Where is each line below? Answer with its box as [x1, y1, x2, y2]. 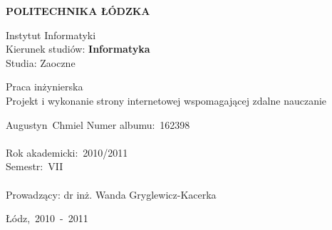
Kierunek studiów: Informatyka [6, 41, 150, 56]
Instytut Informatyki [6, 27, 96, 42]
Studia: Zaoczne [6, 55, 76, 70]
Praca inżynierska [6, 79, 83, 94]
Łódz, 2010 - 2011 [6, 211, 88, 226]
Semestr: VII [6, 159, 63, 174]
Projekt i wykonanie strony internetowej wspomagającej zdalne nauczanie [6, 93, 327, 108]
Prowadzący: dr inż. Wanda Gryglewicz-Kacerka [6, 187, 217, 202]
